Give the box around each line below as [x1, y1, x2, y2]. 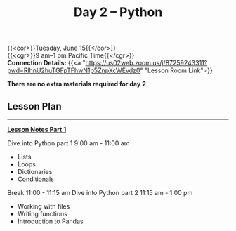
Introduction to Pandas [17, 217, 84, 225]
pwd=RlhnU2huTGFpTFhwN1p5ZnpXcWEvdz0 [7, 66, 140, 74]
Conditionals [17, 175, 54, 183]
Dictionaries [17, 168, 53, 176]
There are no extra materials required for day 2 [7, 80, 146, 88]
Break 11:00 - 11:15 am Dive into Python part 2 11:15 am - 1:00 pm [7, 189, 193, 197]
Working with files [17, 202, 70, 211]
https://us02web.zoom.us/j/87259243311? [85, 59, 208, 67]
